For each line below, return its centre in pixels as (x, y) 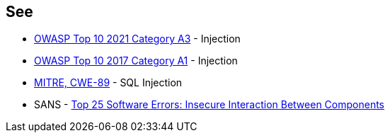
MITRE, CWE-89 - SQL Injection (108, 83)
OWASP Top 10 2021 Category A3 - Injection (137, 39)
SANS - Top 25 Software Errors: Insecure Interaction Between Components (209, 105)
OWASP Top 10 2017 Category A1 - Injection (136, 61)
